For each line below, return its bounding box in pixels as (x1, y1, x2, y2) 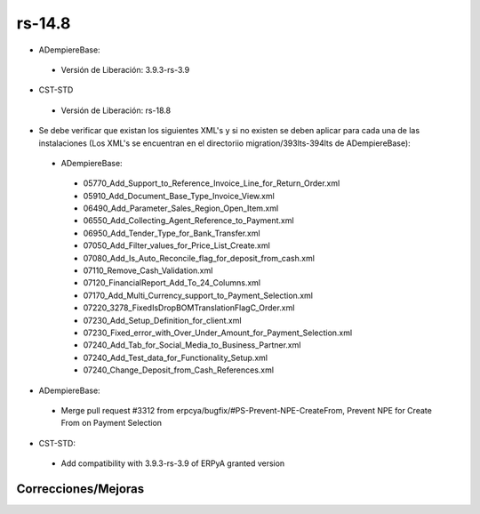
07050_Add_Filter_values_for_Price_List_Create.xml (83, 240, 270, 251)
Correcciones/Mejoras (16, 481, 145, 496)
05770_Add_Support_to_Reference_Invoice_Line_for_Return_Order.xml (83, 178, 340, 189)
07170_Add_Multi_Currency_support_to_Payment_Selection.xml (83, 290, 313, 301)
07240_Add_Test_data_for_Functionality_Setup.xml (83, 352, 268, 363)
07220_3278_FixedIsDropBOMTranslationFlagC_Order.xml (83, 302, 295, 313)
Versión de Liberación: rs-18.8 (60, 105, 172, 116)
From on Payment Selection (60, 418, 163, 429)
